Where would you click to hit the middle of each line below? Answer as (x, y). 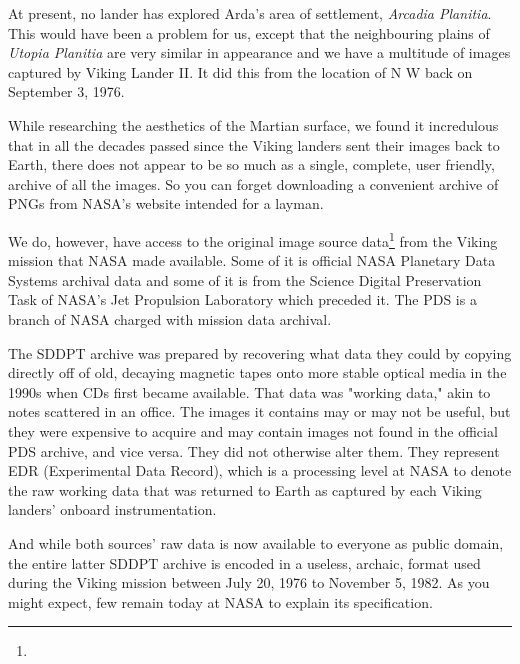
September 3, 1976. (66, 91)
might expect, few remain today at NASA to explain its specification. (220, 601)
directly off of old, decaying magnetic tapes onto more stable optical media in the (257, 372)
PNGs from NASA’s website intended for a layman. (166, 203)
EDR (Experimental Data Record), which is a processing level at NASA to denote (260, 470)
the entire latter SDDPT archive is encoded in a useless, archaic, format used (244, 562)
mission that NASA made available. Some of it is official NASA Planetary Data (252, 260)
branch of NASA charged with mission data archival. (170, 318)
